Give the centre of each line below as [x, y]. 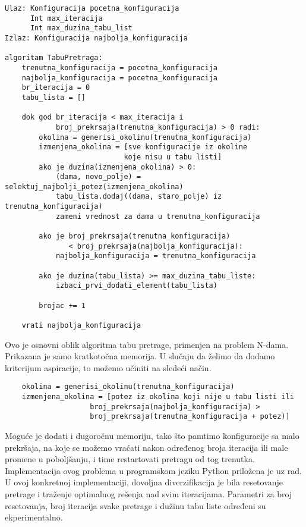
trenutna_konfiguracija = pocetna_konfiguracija [119, 68]
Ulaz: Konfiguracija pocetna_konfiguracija [92, 8]
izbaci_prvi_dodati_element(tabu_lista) [136, 286]
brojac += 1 [62, 305]
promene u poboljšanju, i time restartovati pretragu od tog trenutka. [130, 459]
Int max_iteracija [66, 18]
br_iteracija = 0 [56, 88]
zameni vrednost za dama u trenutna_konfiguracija [158, 216]
